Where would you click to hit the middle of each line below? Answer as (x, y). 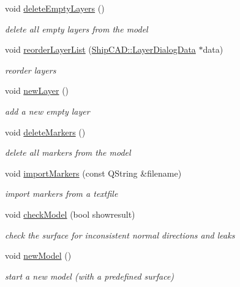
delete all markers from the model (68, 152)
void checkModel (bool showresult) (70, 214)
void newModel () (38, 255)
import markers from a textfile (62, 193)
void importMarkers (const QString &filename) (93, 173)
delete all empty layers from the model (77, 29)
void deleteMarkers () (45, 132)
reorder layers (31, 70)
